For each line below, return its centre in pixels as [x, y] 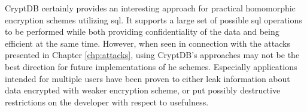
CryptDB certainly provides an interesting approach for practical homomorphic [150, 8]
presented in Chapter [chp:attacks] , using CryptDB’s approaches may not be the [152, 55]
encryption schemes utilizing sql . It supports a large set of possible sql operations [153, 19]
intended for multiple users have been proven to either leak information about [148, 78]
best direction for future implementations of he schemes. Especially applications [151, 66]
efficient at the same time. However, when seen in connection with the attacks [148, 43]
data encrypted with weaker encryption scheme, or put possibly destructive [143, 90]
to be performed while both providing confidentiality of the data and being [142, 31]
